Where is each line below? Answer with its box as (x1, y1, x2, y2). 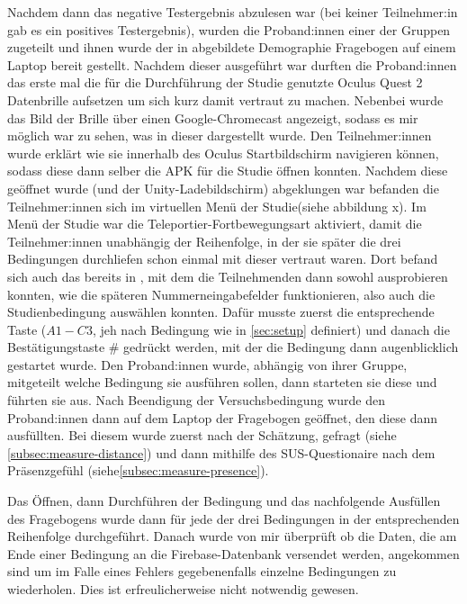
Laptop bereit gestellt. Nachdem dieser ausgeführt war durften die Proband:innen (7, 55, 457, 74)
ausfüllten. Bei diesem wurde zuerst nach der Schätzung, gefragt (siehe (7, 426, 397, 445)
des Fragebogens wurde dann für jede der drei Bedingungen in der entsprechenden (7, 509, 460, 527)
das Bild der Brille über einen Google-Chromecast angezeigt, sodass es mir (7, 108, 418, 127)
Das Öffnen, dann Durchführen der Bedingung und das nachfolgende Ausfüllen (7, 491, 441, 510)
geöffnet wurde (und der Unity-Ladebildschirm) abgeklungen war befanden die (7, 178, 439, 197)
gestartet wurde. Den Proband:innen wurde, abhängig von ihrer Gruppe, (7, 355, 408, 374)
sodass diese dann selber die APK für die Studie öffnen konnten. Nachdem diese (7, 161, 448, 180)
